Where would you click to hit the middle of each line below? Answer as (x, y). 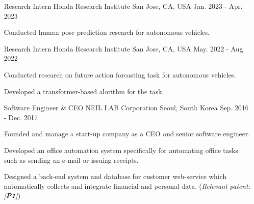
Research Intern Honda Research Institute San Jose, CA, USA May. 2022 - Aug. (125, 48)
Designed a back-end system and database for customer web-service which (115, 176)
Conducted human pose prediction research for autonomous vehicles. (107, 32)
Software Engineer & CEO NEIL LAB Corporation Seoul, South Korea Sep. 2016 (126, 108)
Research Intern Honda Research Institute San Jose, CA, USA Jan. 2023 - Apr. (123, 6)
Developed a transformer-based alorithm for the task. (84, 91)
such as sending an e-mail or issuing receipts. (71, 160)
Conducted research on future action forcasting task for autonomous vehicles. (120, 74)
